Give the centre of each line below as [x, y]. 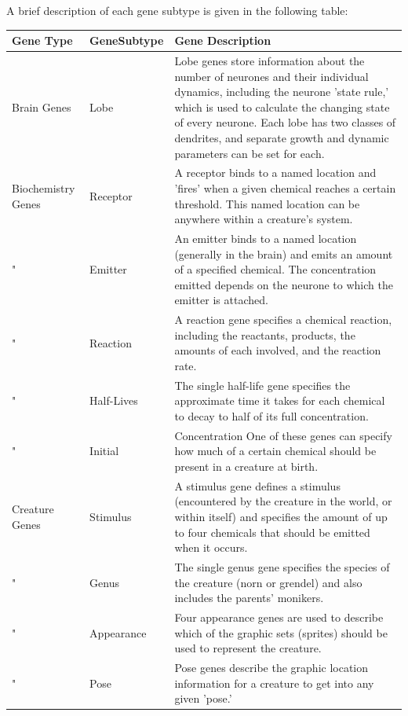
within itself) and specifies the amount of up [281, 517]
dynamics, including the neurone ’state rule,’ [282, 92]
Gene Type [42, 40]
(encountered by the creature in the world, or [283, 501]
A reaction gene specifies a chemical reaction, [283, 319]
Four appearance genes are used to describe [279, 617]
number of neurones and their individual [271, 76]
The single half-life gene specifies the [262, 385]
